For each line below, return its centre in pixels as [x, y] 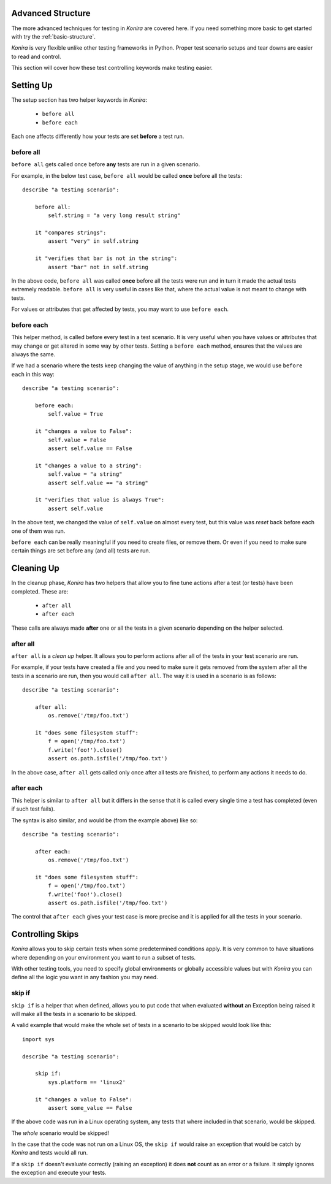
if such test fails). [33, 809]
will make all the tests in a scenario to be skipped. [74, 1014]
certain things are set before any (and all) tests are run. [81, 551]
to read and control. [36, 56]
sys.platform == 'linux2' [87, 1082]
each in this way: [33, 374]
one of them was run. [38, 531]
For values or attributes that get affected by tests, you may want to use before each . [120, 309]
